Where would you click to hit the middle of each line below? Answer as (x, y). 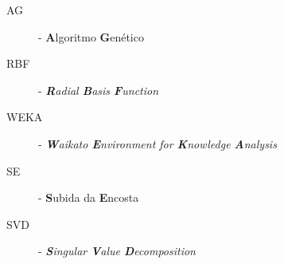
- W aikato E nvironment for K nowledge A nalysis (158, 143)
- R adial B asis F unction (99, 90)
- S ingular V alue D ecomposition (117, 251)
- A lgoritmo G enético (91, 36)
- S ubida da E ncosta (89, 197)
